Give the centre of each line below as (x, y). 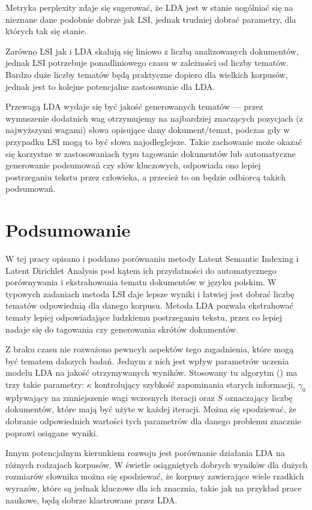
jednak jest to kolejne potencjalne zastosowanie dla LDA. (110, 86)
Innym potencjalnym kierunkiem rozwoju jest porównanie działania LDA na (145, 453)
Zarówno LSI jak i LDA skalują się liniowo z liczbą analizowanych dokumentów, (152, 51)
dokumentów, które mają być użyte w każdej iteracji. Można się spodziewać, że (151, 409)
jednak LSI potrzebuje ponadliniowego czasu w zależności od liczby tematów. (147, 63)
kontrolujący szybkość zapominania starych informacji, (195, 384)
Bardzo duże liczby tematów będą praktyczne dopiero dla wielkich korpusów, (147, 74)
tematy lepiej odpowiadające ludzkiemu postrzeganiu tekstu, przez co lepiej (144, 317)
